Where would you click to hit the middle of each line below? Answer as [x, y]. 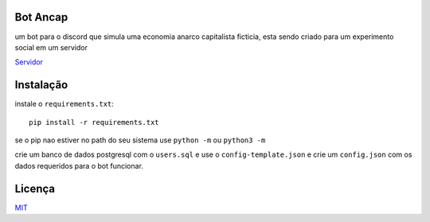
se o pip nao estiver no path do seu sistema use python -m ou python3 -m [140, 140]
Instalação [41, 85]
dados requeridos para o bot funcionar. [79, 166]
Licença [35, 188]
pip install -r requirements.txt [94, 122]
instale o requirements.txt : [64, 104]
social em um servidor [51, 47]
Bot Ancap [41, 17]
